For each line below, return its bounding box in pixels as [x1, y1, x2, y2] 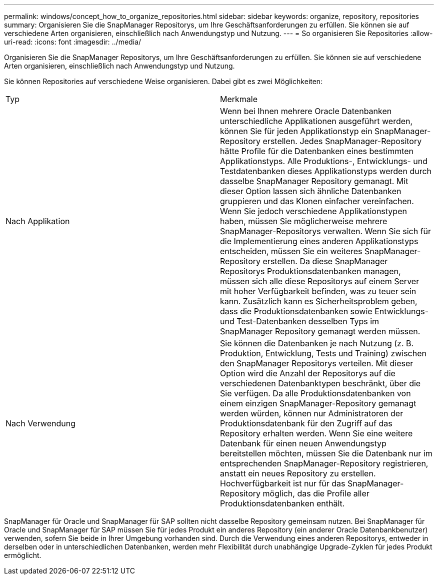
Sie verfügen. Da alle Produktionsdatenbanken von [220, 388, 411, 398]
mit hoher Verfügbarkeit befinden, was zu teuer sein [220, 286, 416, 296]
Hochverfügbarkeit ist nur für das [220, 478, 345, 488]
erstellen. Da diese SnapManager [262, 256, 388, 266]
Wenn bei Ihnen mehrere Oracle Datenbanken [220, 106, 392, 116]
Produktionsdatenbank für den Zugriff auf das [220, 418, 392, 428]
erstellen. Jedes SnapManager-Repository [262, 136, 422, 146]
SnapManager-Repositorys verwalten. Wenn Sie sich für [220, 226, 431, 236]
